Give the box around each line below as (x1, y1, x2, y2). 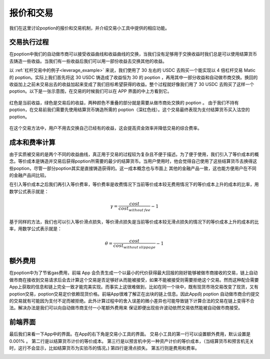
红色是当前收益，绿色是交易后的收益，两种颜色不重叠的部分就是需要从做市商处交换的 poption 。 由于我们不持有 (9, 99, 239, 105)
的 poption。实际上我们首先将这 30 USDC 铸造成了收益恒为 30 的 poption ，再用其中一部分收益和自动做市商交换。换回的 (9, 74, 258, 80)
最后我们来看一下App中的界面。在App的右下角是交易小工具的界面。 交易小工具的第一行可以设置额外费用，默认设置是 (9, 331, 251, 337)
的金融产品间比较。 (9, 172, 49, 178)
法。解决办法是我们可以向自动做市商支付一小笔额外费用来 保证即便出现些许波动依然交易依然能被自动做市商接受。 (9, 305, 242, 311)
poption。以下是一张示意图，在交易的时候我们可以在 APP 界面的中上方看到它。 (9, 88, 172, 94)
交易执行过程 (9, 38, 49, 46)
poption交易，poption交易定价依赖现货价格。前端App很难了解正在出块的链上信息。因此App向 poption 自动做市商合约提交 (9, 290, 260, 297)
